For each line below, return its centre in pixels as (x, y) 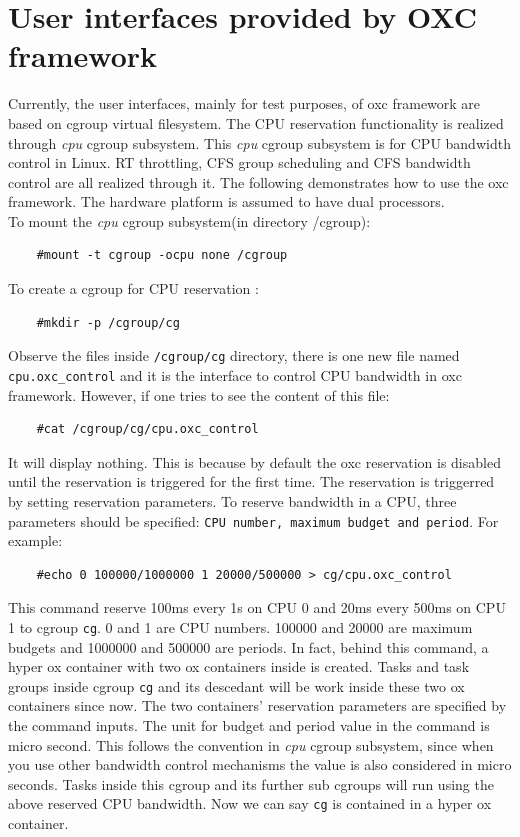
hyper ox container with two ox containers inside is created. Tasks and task (239, 666)
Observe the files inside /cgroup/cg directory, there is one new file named (234, 355)
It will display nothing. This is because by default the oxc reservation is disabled (254, 461)
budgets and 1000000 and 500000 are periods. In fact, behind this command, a (248, 646)
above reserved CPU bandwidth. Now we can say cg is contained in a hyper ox (250, 803)
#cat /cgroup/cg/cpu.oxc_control (147, 429)
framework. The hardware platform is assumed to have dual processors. (226, 201)
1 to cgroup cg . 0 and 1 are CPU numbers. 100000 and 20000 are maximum (240, 626)
